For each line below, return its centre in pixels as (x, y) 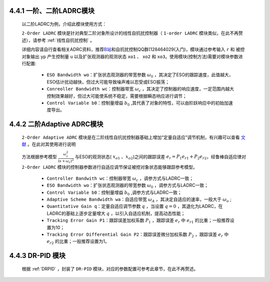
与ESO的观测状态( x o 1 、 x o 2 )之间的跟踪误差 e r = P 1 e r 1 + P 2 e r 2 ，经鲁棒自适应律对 (160, 157)
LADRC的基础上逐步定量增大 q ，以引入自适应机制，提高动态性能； (116, 213)
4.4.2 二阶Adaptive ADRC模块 (56, 124)
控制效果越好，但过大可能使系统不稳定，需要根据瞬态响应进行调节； (117, 96)
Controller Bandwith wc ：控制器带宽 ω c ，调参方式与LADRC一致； (120, 179)
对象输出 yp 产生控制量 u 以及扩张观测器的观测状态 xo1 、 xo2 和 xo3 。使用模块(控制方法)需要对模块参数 (130, 56)
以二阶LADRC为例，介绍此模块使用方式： (64, 24)
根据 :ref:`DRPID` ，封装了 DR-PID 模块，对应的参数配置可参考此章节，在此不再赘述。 (110, 268)
